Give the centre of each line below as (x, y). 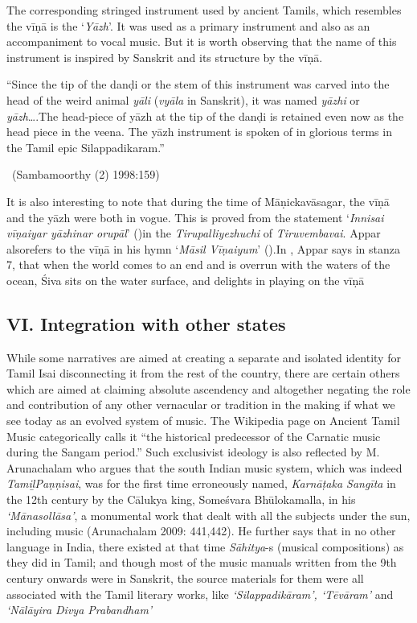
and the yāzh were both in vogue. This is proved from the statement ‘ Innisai (195, 217)
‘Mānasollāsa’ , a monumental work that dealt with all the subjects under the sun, (208, 515)
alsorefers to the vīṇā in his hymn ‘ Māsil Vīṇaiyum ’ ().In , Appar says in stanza (203, 248)
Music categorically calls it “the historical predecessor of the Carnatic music (194, 436)
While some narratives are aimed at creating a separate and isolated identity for (204, 357)
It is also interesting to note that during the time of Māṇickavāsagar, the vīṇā (198, 201)
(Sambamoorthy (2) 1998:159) (86, 174)
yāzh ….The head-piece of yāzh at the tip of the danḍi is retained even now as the (205, 116)
